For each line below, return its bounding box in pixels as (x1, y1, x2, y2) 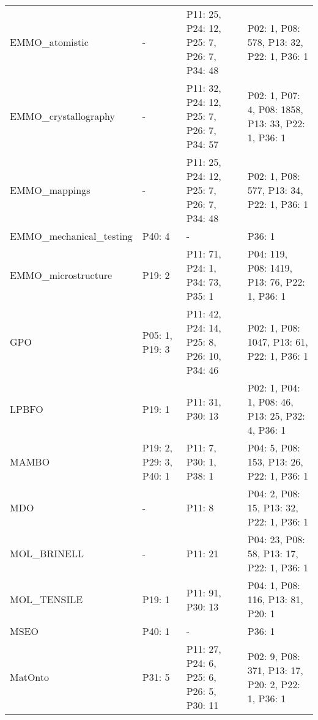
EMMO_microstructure (10, 267, 113, 282)
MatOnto (10, 670, 50, 684)
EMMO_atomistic (10, 35, 89, 49)
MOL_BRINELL (10, 546, 84, 560)
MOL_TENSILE (10, 592, 83, 606)
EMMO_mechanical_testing (10, 229, 133, 243)
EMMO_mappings (10, 183, 91, 197)
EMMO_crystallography (10, 109, 116, 123)
